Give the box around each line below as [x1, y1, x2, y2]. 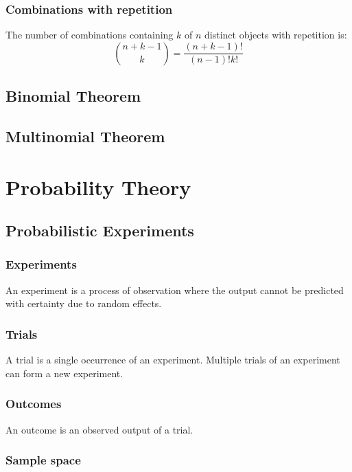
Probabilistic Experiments [5, 220, 194, 241]
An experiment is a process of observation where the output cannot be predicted [5, 282, 344, 297]
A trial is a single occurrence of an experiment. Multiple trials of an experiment [5, 352, 340, 367]
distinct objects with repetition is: [204, 27, 347, 42]
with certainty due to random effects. [5, 296, 162, 311]
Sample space [5, 451, 81, 469]
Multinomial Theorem [5, 125, 165, 146]
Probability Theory [5, 172, 191, 201]
